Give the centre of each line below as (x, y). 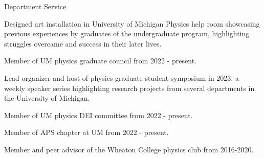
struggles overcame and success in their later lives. (83, 43)
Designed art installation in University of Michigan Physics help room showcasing (132, 23)
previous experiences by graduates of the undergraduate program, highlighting (127, 33)
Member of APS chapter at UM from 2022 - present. (86, 132)
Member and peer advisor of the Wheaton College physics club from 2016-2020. (129, 149)
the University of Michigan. (47, 98)
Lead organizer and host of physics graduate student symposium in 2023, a (122, 77)
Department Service (35, 6)
